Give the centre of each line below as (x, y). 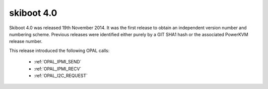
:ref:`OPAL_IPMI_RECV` (58, 69)
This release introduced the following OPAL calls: (59, 50)
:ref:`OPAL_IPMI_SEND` (58, 62)
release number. (26, 42)
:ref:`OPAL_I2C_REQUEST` (61, 75)
